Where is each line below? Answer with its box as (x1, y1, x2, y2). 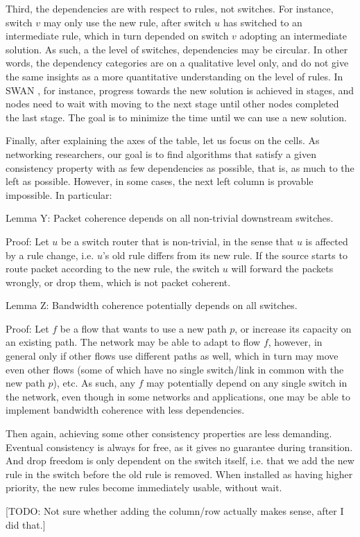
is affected (305, 234, 348, 248)
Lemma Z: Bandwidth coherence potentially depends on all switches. (6, 298, 298, 312)
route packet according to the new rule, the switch (6, 261, 220, 276)
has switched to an (223, 15, 302, 29)
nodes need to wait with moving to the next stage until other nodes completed (6, 96, 339, 111)
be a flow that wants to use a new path (60, 321, 227, 335)
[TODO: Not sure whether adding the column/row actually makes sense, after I (6, 504, 344, 518)
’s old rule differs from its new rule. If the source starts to (102, 247, 348, 262)
